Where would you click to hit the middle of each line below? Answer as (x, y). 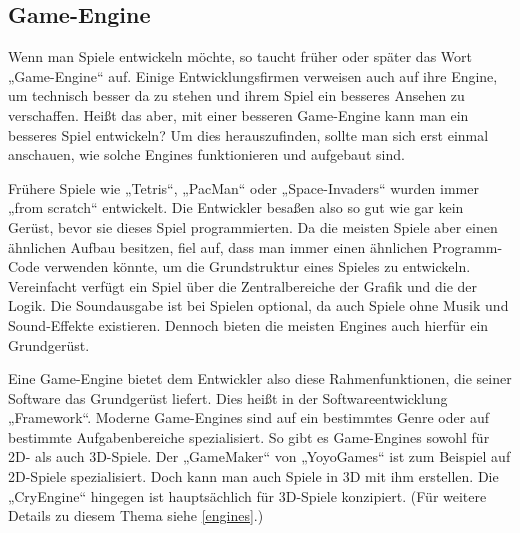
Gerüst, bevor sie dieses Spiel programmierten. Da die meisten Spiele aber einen (253, 226)
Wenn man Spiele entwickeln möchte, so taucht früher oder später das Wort (240, 56)
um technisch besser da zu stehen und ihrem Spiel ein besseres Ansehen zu (236, 95)
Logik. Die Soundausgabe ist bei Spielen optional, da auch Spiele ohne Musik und (258, 305)
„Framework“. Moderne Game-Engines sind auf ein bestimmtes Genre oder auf (248, 417)
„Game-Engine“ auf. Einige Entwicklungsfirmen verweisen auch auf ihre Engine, (253, 75)
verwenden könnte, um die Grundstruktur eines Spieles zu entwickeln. (257, 266)
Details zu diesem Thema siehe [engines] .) (136, 515)
